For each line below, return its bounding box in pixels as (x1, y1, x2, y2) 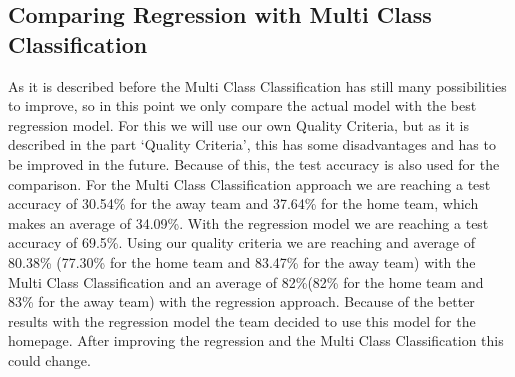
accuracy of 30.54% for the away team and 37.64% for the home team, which (8, 193, 479, 214)
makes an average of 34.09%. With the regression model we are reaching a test (8, 212, 489, 233)
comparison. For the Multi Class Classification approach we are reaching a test (8, 173, 491, 194)
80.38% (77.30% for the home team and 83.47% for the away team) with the (8, 251, 476, 272)
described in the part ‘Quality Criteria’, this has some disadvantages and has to (8, 134, 496, 155)
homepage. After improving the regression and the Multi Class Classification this (8, 330, 504, 351)
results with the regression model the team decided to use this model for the (8, 310, 476, 331)
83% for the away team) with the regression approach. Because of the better (8, 291, 475, 312)
